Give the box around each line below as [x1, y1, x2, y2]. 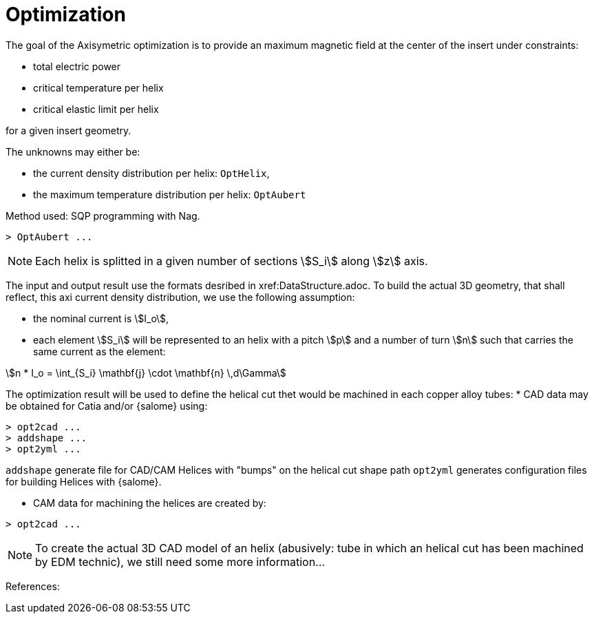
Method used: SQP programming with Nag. [6, 209, 200, 222]
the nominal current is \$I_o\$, [33, 312, 169, 324]
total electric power [33, 60, 121, 72]
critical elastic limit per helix [33, 103, 159, 115]
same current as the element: [33, 345, 166, 357]
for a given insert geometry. [6, 124, 131, 136]
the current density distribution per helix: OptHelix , [33, 167, 270, 179]
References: [6, 580, 60, 592]
